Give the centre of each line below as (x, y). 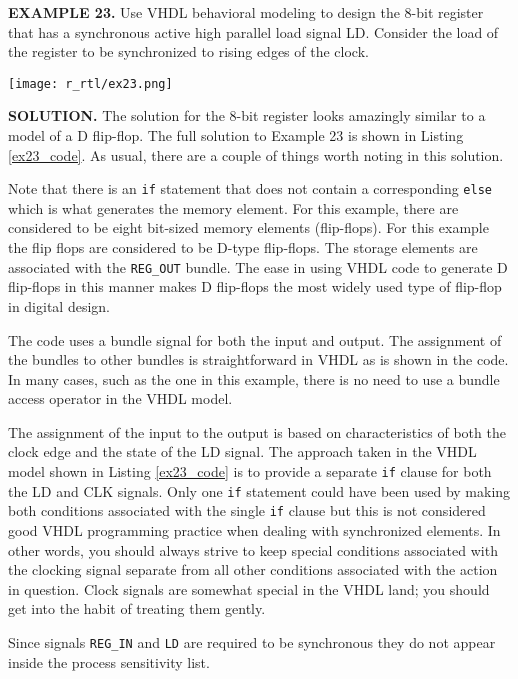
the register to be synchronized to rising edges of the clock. (188, 51)
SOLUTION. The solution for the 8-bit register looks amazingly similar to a (247, 115)
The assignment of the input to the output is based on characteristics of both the (257, 431)
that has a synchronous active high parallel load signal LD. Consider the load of (253, 31)
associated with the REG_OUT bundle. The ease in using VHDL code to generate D (258, 266)
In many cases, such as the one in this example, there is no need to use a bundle (254, 378)
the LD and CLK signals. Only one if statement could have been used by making (259, 490)
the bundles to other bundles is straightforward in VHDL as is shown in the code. (258, 359)
